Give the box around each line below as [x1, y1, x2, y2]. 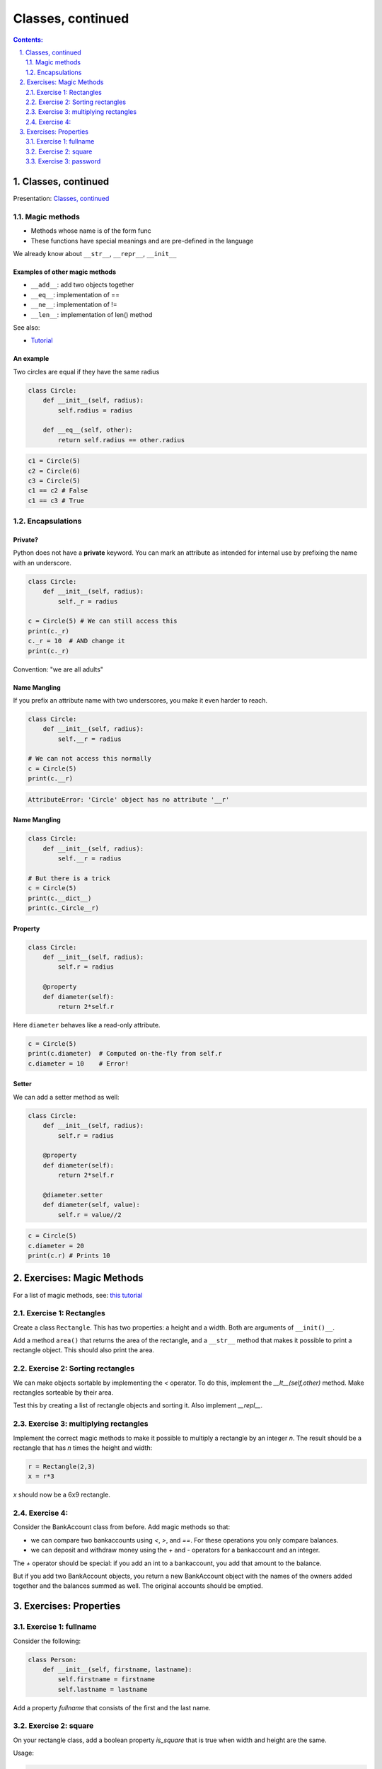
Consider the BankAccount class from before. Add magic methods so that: [13, 1523, 230, 1531]
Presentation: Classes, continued [13, 195, 110, 203]
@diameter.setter [42, 1191, 103, 1199]
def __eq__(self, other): [42, 426, 133, 434]
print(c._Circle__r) [28, 904, 99, 912]
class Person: [28, 1656, 77, 1664]
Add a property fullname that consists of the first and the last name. [13, 1703, 212, 1712]
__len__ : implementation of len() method [30, 310, 153, 318]
